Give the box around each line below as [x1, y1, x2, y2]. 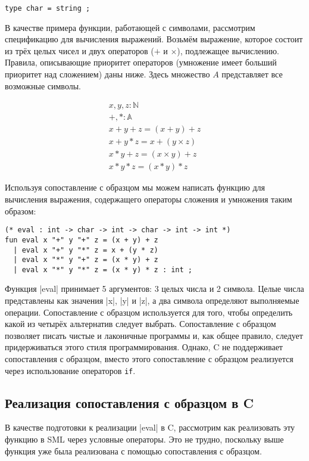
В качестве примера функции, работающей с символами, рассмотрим [5, 21, 255, 33]
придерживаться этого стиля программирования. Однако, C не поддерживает [5, 341, 283, 353]
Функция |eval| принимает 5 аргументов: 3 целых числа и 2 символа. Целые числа [5, 282, 304, 295]
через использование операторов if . [5, 364, 136, 376]
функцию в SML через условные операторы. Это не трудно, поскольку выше [5, 433, 284, 446]
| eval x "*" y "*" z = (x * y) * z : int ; [13, 265, 192, 274]
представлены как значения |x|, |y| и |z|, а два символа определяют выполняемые [5, 294, 299, 307]
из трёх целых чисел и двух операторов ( [5, 44, 154, 57]
